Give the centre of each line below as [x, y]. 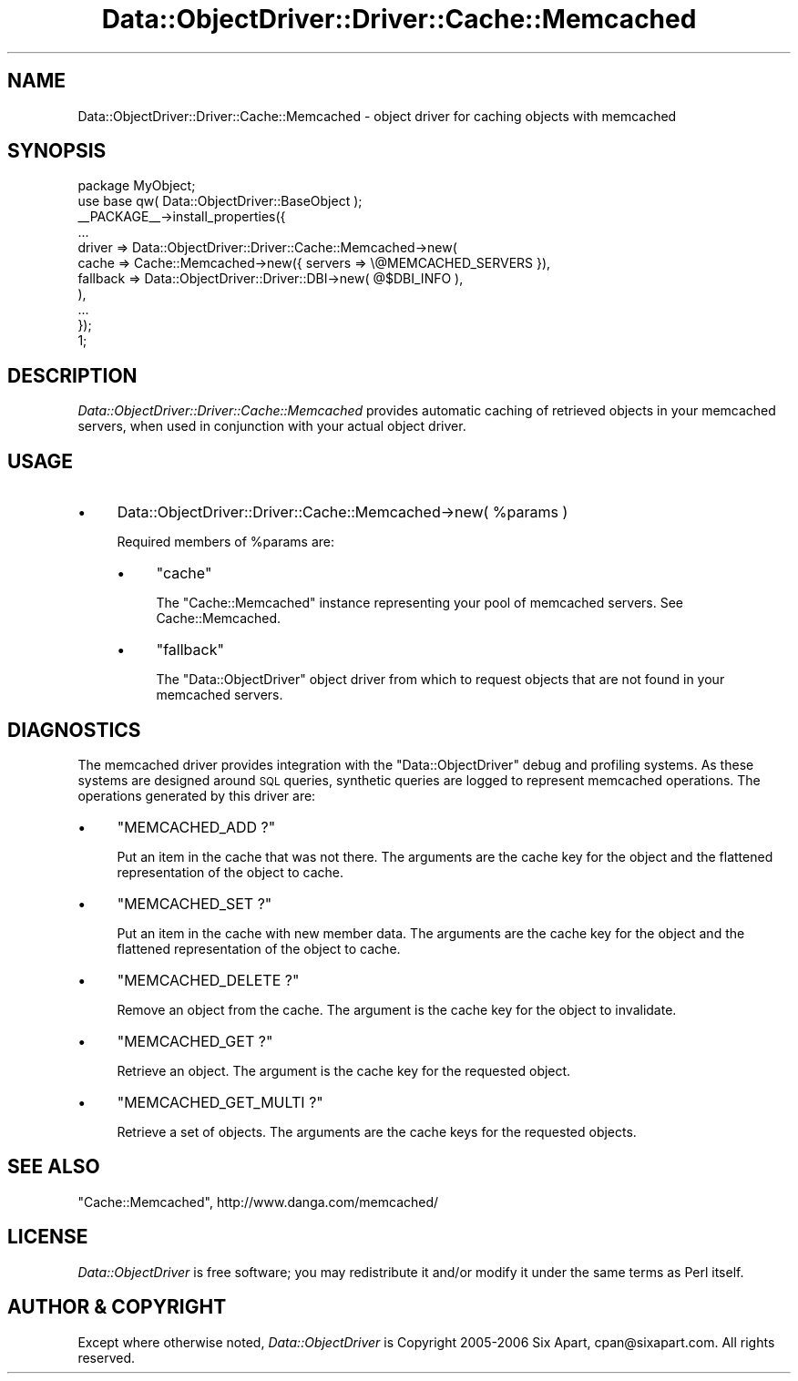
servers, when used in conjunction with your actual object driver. [272, 426]
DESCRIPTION [72, 375]
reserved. [106, 1357]
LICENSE [48, 1237]
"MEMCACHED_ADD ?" [196, 827]
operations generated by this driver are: [197, 795]
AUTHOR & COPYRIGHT [117, 1307]
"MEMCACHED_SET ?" [194, 903]
